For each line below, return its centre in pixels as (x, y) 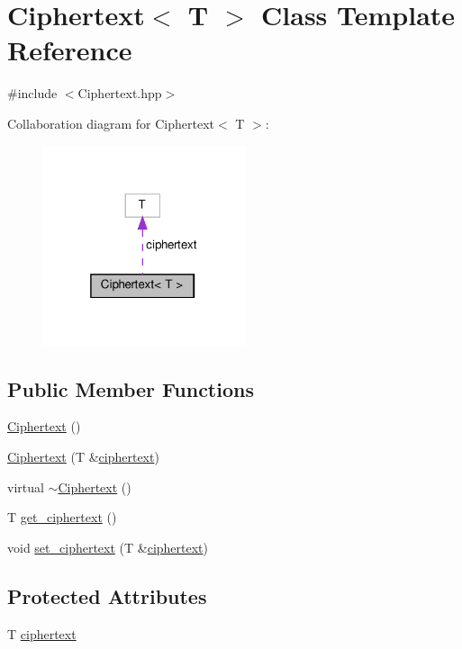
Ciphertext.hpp (120, 93)
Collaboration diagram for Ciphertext (111, 123)
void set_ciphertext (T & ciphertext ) (108, 547)
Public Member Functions (131, 388)
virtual (26, 487)
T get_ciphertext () (62, 517)
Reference (70, 50)
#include (32, 93)
